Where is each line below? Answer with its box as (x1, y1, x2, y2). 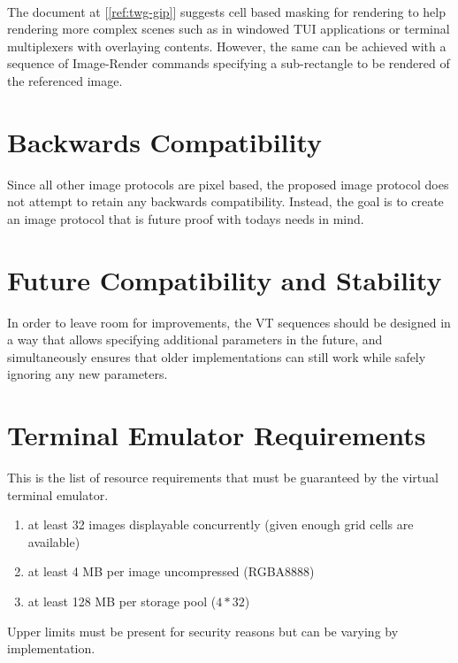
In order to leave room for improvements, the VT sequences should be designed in (7, 312, 451, 331)
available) (27, 532, 80, 551)
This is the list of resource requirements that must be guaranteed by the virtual (7, 468, 439, 487)
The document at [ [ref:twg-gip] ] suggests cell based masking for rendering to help (7, 2, 446, 20)
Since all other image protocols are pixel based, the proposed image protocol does (7, 174, 449, 193)
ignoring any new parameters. (7, 365, 168, 383)
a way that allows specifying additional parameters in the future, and (7, 330, 383, 349)
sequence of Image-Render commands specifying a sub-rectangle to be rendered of (7, 54, 450, 73)
